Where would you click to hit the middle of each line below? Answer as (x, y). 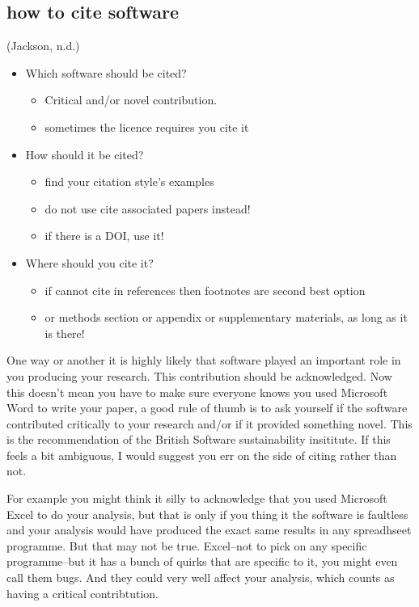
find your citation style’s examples (129, 181)
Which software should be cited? (106, 72)
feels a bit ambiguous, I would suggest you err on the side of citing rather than (202, 455)
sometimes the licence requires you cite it (147, 126)
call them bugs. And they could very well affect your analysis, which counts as (201, 577)
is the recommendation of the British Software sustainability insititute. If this (199, 439)
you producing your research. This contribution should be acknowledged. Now (199, 375)
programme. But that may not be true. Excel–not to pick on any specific (187, 545)
